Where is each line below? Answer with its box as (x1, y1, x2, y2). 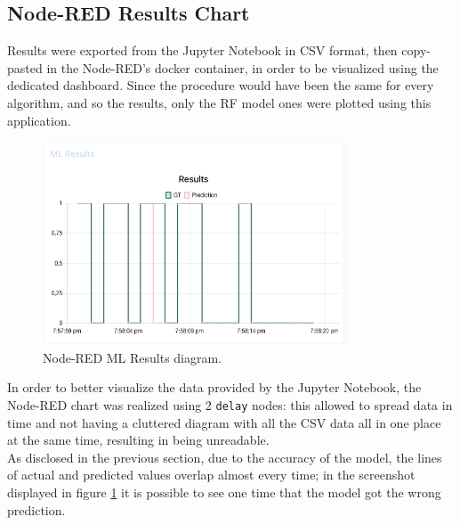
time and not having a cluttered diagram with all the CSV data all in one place (7, 413, 441, 431)
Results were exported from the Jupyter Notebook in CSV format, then (7, 41, 398, 60)
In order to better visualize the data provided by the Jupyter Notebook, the (7, 378, 422, 397)
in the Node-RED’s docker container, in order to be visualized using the (46, 58, 439, 77)
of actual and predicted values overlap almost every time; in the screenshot (7, 465, 416, 484)
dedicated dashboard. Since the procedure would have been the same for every (7, 76, 434, 94)
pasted (7, 58, 43, 77)
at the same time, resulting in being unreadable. (7, 431, 270, 449)
